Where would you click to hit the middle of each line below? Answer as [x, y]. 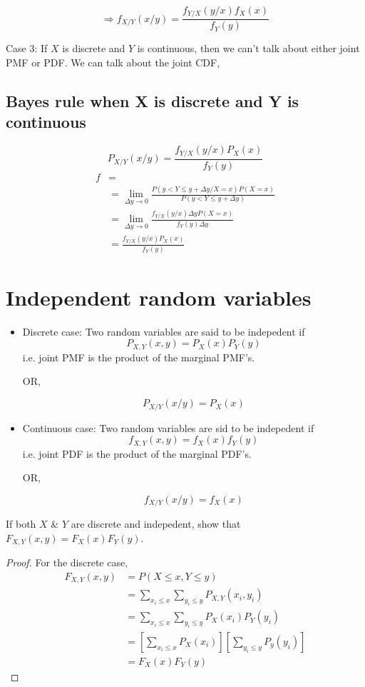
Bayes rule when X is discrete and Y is [153, 101]
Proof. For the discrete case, [67, 562]
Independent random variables [159, 297]
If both [21, 524]
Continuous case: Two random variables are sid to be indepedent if [168, 427]
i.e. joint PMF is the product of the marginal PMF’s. [139, 357]
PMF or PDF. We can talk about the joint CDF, [113, 62]
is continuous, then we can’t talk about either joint [248, 48]
